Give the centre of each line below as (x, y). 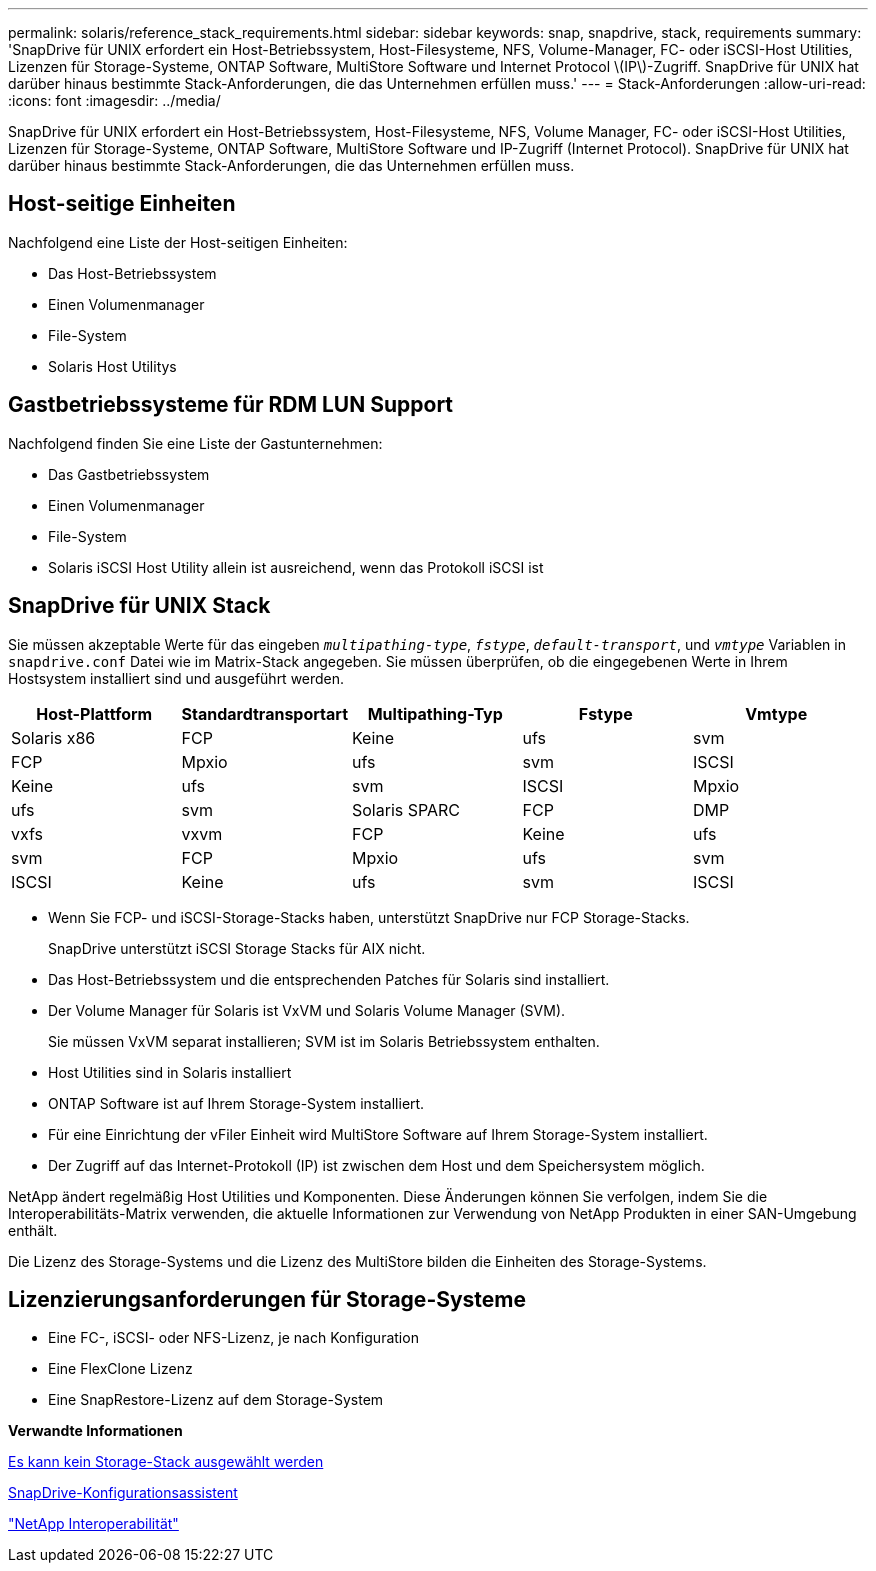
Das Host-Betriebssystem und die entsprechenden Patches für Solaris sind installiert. (329, 979)
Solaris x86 (53, 737)
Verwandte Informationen (95, 1431)
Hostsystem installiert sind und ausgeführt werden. (176, 678)
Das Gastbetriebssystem (129, 474)
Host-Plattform (94, 713)
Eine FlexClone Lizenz (120, 1369)
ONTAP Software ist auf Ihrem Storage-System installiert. (236, 1103)
